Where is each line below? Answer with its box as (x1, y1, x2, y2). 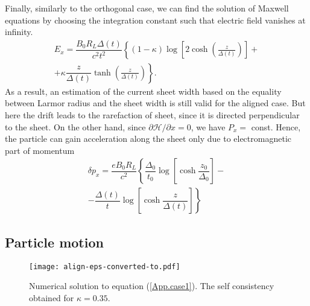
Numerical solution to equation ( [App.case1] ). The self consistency (29, 279, 274, 292)
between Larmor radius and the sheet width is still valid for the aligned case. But (5, 97, 306, 109)
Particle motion (5, 232, 104, 251)
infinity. (5, 25, 33, 38)
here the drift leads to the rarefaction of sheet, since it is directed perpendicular (5, 109, 300, 121)
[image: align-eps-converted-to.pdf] (29, 262, 180, 271)
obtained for (29, 291, 74, 304)
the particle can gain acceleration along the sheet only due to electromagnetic (5, 132, 291, 145)
